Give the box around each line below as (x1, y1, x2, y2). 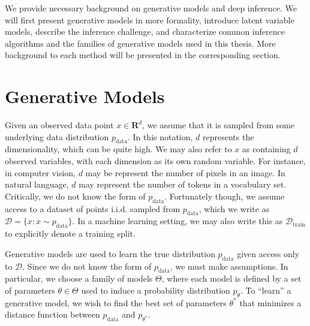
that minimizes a (239, 296, 302, 309)
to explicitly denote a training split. (5, 227, 136, 240)
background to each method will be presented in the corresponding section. (5, 49, 281, 61)
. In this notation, (127, 130, 193, 143)
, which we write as (198, 202, 270, 215)
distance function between (5, 308, 100, 321)
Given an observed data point (5, 119, 114, 131)
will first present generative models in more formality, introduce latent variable (5, 13, 294, 26)
